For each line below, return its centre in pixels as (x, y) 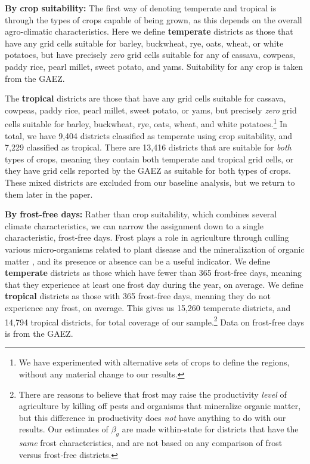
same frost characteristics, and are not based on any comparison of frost (151, 443)
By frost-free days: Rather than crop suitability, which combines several (141, 214)
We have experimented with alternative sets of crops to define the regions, (154, 362)
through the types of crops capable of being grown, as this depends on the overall (154, 19)
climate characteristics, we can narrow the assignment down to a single (134, 225)
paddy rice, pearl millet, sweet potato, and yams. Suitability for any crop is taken (154, 66)
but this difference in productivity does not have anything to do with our (152, 417)
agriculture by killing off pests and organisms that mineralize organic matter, (160, 406)
